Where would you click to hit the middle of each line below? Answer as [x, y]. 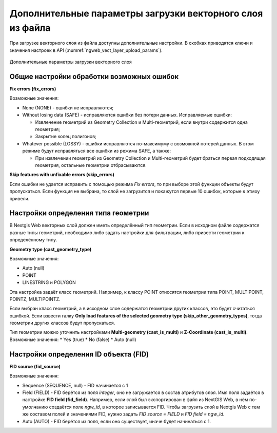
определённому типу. [33, 240]
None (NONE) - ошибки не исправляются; [68, 107]
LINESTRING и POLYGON [49, 283]
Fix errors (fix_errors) [33, 89]
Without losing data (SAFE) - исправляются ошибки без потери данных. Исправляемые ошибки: [127, 115]
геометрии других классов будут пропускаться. [62, 323]
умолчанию [35, 407]
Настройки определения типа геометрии [79, 213]
